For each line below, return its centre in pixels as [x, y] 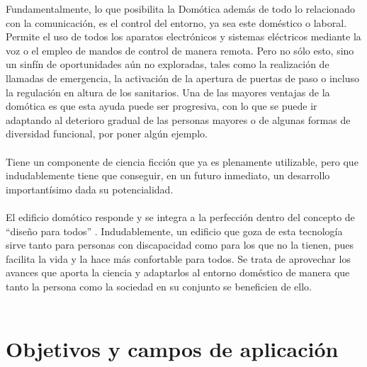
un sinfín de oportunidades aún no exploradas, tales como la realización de [168, 64]
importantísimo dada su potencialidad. [90, 189]
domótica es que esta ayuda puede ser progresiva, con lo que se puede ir [162, 106]
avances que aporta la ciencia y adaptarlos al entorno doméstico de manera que [178, 272]
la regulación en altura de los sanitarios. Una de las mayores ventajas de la [168, 92]
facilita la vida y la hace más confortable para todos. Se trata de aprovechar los [178, 258]
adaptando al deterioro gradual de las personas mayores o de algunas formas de [178, 119]
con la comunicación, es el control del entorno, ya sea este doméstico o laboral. [176, 22]
